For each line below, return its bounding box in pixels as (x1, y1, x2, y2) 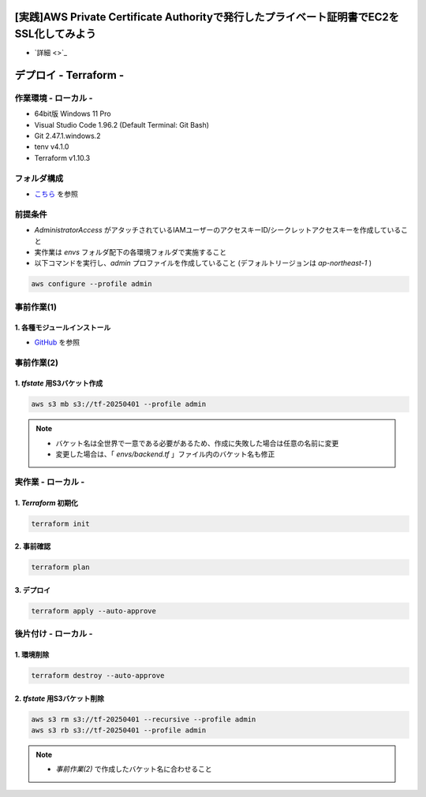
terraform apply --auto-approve (31, 606, 157, 615)
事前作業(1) (14, 301, 57, 312)
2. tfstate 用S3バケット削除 (14, 694, 105, 703)
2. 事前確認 (14, 542, 51, 551)
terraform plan (31, 563, 90, 572)
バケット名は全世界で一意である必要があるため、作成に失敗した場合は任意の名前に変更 (55, 438, 339, 448)
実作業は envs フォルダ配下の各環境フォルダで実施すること (34, 247, 227, 256)
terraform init (31, 519, 90, 528)
